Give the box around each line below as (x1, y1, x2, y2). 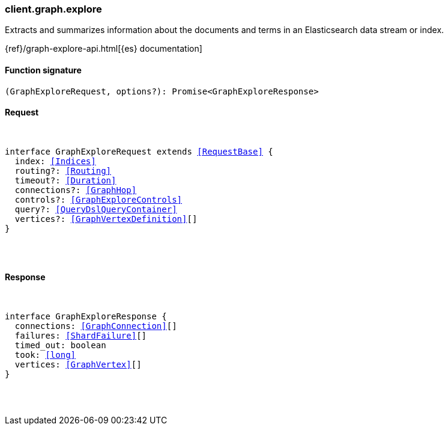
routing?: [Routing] (14, 165, 112, 176)
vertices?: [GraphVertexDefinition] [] (14, 213, 198, 224)
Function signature (5, 64, 82, 75)
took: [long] (14, 350, 76, 360)
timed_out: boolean (14, 340, 106, 351)
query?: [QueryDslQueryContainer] (14, 204, 177, 214)
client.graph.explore (5, 3, 102, 15)
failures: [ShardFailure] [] (14, 331, 147, 341)
